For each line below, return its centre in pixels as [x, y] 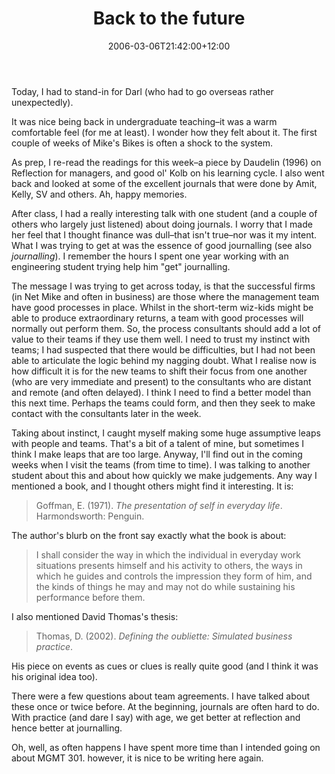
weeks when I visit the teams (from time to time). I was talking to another [161, 464]
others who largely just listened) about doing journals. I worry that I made [162, 224]
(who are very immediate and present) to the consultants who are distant [161, 381]
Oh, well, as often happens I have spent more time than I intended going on [166, 747]
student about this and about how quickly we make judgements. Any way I [164, 475]
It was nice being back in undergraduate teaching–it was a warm [144, 121]
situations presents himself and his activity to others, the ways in [169, 565]
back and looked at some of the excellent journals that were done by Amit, [164, 183]
